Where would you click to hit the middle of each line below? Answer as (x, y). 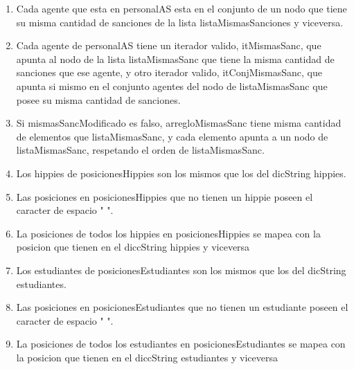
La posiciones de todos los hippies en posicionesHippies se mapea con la (168, 233)
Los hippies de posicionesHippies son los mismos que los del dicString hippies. (181, 173)
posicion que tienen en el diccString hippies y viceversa (133, 247)
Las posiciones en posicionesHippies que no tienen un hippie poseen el (165, 196)
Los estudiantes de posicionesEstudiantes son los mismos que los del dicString (181, 270)
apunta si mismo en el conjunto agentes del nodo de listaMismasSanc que (172, 85)
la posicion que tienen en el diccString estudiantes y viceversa (147, 357)
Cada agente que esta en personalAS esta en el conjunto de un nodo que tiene (182, 8)
